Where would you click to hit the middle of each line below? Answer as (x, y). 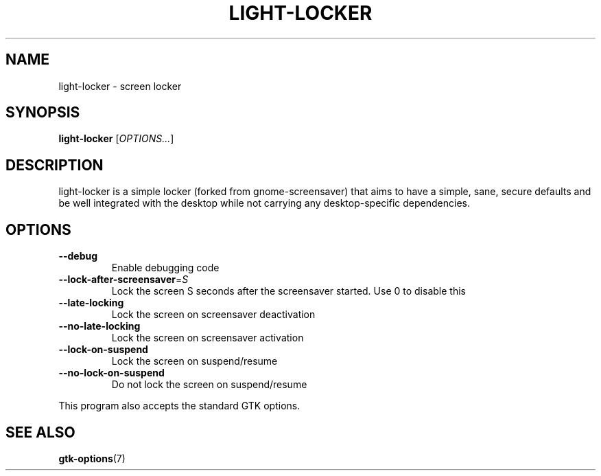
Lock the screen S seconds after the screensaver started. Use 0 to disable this (288, 291)
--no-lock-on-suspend (111, 373)
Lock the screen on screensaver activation (208, 338)
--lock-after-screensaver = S (123, 280)
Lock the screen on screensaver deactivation (213, 315)
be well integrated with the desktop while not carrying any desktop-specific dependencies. (264, 203)
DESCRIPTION (55, 165)
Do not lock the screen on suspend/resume (209, 385)
